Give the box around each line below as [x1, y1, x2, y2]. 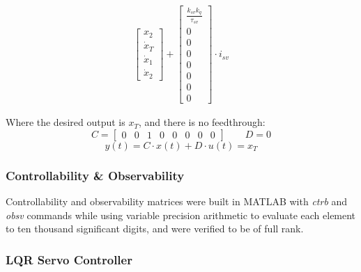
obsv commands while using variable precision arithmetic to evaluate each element [6, 207, 356, 222]
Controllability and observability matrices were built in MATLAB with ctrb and [6, 194, 348, 209]
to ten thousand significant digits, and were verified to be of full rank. [6, 221, 304, 236]
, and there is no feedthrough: [138, 115, 266, 129]
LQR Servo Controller [6, 250, 132, 268]
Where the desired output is [6, 115, 125, 129]
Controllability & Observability [6, 166, 185, 184]
